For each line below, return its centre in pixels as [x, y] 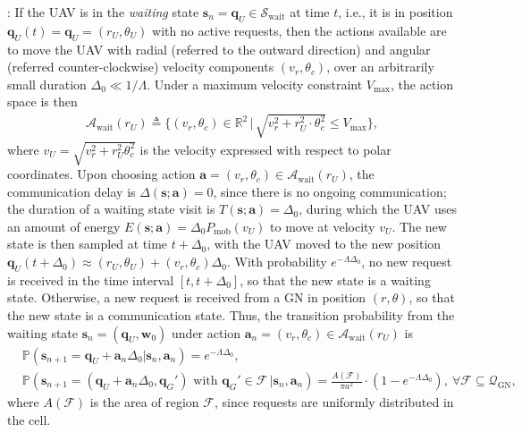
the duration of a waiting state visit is [111, 209]
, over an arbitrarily [380, 67]
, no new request [407, 262]
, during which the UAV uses [378, 209]
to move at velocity [323, 226]
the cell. [29, 419]
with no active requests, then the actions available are [299, 30]
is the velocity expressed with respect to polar [265, 149]
